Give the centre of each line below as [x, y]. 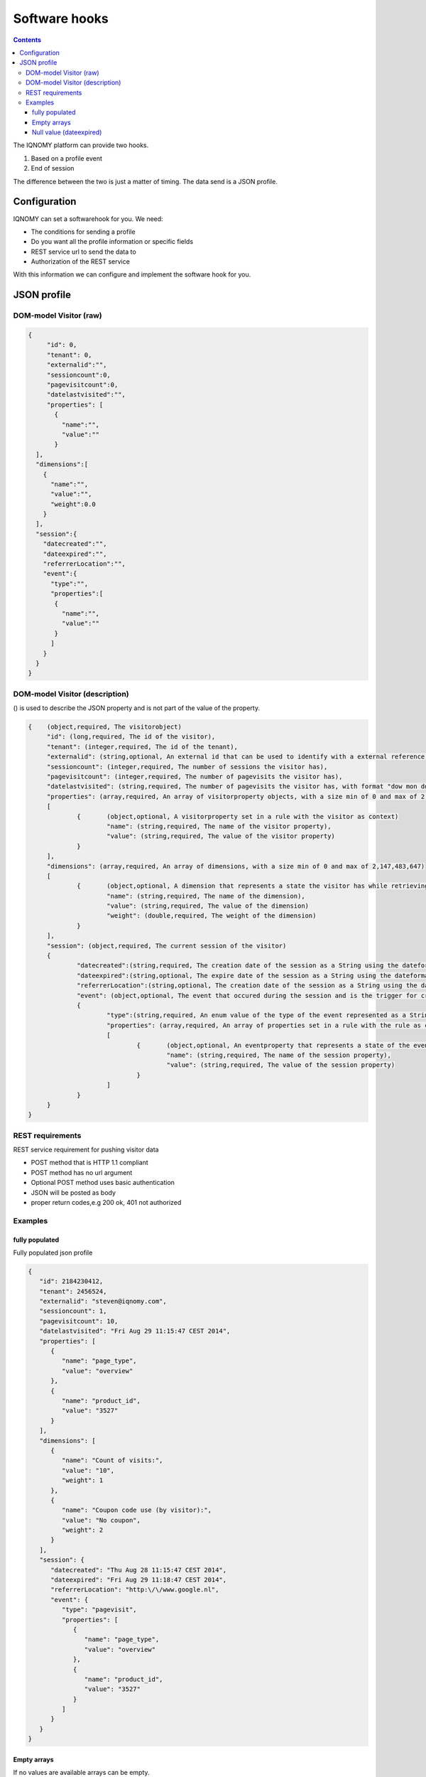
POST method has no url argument [82, 1172]
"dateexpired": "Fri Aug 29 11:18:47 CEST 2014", [139, 1580]
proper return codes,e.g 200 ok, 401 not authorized [106, 1202]
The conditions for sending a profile [83, 232]
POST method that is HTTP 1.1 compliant [89, 1163]
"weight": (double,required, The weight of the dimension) [212, 916]
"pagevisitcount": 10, [79, 1321]
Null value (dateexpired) [67, 132]
